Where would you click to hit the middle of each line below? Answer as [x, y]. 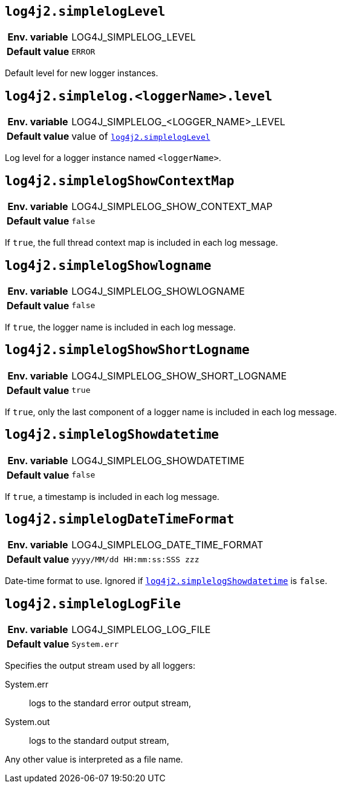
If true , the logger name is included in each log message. [120, 327]
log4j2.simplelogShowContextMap [120, 181]
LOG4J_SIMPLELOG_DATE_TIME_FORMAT [167, 545]
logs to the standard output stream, [99, 741]
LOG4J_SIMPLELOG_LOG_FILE [141, 630]
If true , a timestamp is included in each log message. [112, 496]
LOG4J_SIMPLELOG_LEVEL [134, 37]
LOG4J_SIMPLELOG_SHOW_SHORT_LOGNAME [179, 376]
